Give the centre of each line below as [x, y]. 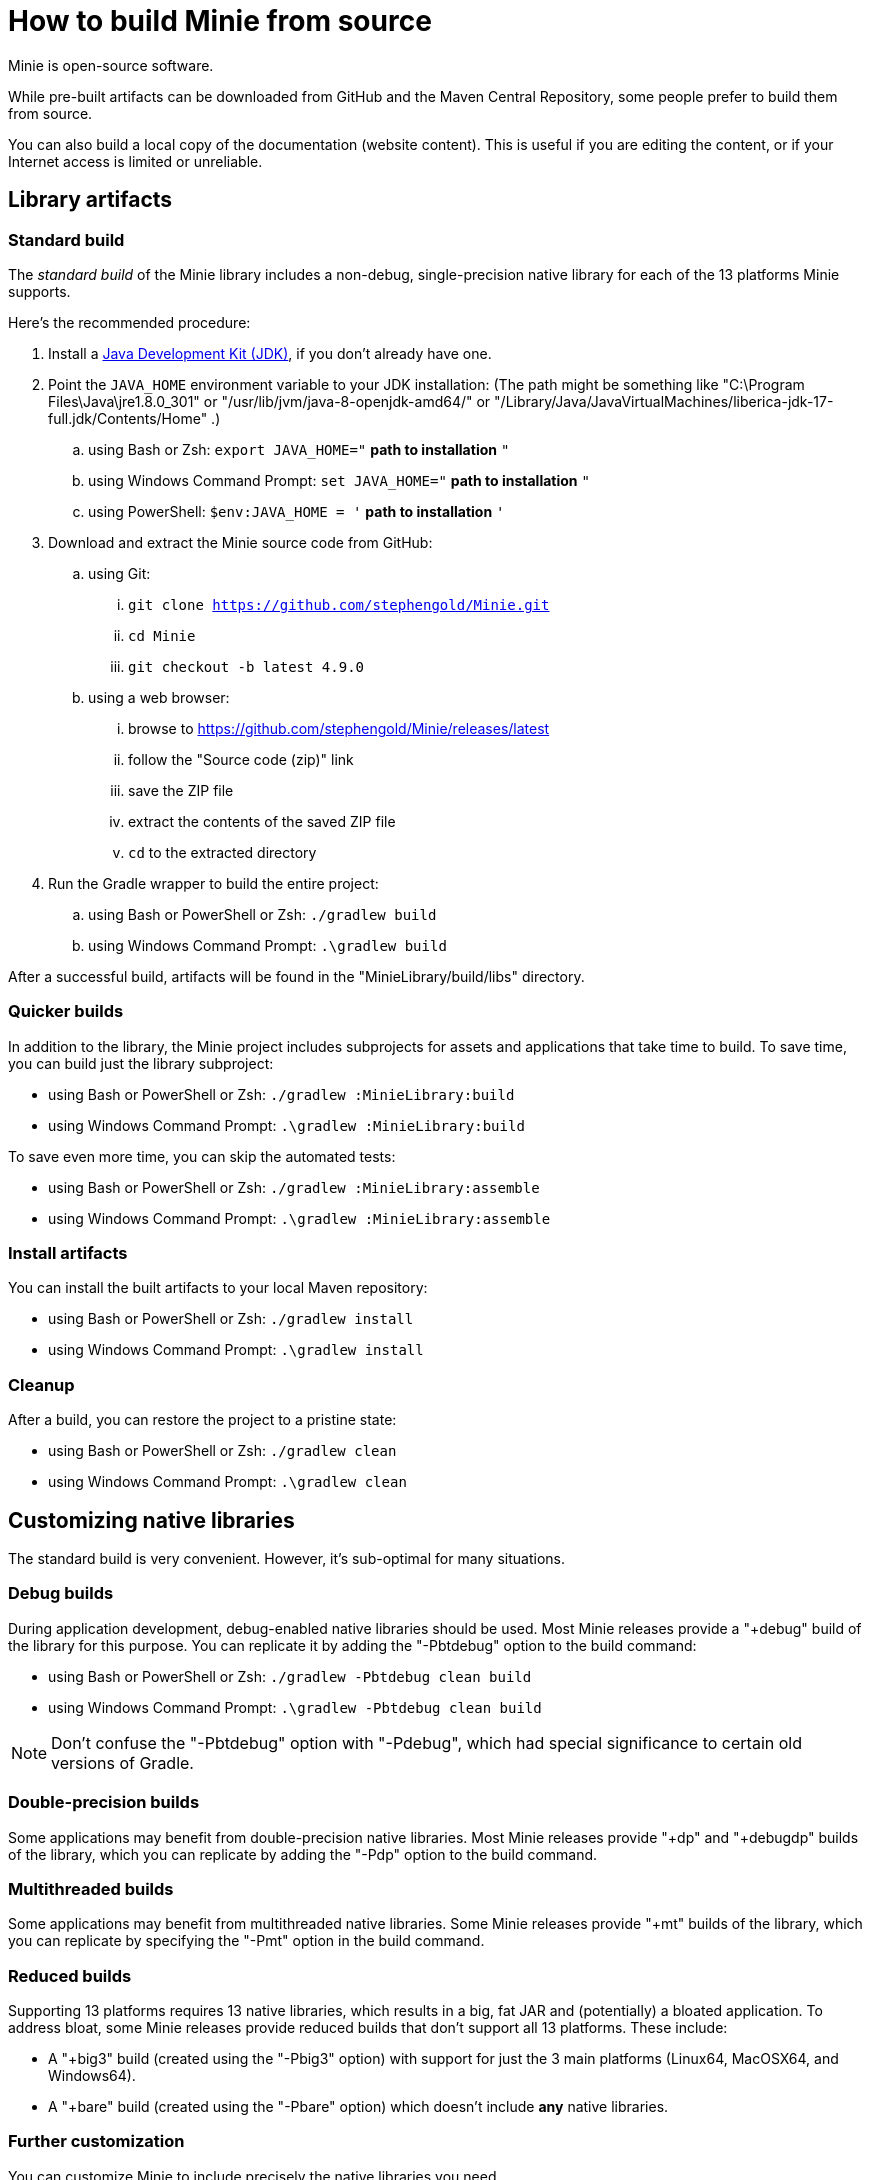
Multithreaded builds [91, 1888]
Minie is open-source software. [111, 65]
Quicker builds [66, 1011]
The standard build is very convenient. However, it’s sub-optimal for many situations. [286, 1559]
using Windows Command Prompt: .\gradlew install [236, 1350]
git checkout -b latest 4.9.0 [246, 666]
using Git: [119, 573]
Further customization [96, 2141]
